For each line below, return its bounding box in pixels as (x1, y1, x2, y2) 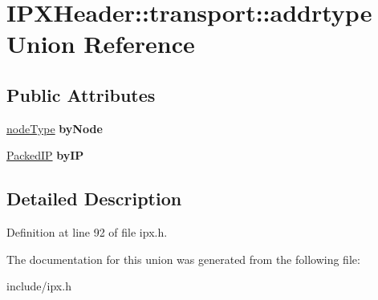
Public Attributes (6, 82, 156, 107)
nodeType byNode (6, 120, 103, 136)
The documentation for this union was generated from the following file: (6, 250, 360, 267)
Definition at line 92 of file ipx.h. (6, 224, 168, 241)
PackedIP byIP (6, 147, 84, 164)
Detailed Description (6, 186, 182, 211)
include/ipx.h (6, 278, 71, 294)
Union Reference (6, 27, 195, 60)
